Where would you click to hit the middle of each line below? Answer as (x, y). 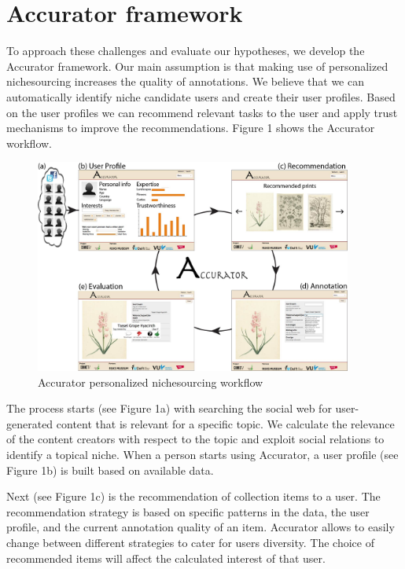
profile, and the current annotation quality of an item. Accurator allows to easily (201, 527)
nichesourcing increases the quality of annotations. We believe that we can (185, 81)
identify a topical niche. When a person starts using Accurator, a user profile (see (202, 454)
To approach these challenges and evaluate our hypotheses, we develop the (186, 51)
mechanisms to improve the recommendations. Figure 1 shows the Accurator (191, 128)
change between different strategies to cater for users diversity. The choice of (190, 542)
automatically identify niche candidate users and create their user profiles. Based (201, 96)
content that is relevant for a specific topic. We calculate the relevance (225, 423)
